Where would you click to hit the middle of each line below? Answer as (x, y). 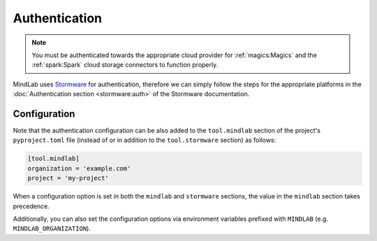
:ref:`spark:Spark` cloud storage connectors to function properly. (125, 65)
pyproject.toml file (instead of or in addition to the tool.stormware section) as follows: (145, 140)
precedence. (31, 206)
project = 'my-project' (68, 178)
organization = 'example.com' (79, 168)
